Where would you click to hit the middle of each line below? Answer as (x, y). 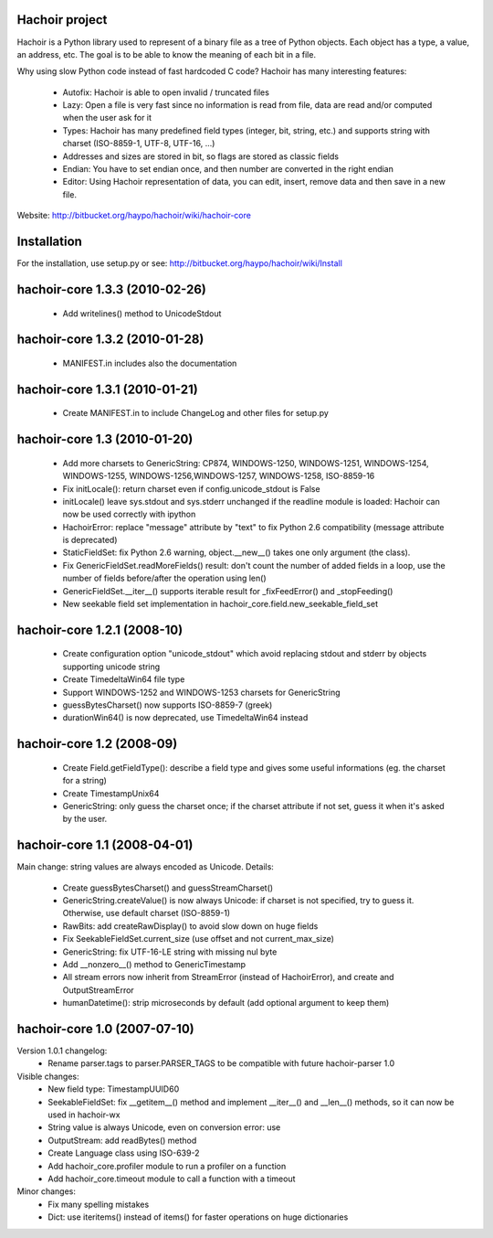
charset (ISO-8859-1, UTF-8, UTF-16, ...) (139, 144)
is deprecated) (90, 540)
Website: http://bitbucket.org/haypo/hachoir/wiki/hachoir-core (134, 216)
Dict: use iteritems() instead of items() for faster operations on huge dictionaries (198, 1217)
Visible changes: (48, 1076)
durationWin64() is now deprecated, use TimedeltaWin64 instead (185, 718)
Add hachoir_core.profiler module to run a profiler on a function (167, 1166)
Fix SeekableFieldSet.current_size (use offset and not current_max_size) (199, 939)
